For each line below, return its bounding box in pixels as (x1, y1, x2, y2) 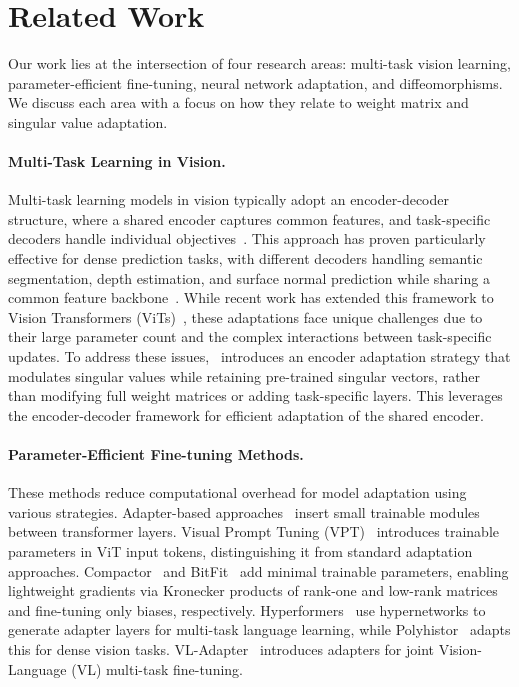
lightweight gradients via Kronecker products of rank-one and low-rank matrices (8, 580, 498, 601)
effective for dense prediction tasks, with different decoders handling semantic (8, 248, 483, 269)
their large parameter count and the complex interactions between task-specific (8, 326, 492, 347)
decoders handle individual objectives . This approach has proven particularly (8, 228, 486, 249)
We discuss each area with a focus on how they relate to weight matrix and (8, 92, 469, 113)
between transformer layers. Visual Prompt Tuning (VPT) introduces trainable (8, 521, 500, 542)
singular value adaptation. (8, 111, 168, 132)
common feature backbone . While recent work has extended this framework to (8, 287, 494, 308)
